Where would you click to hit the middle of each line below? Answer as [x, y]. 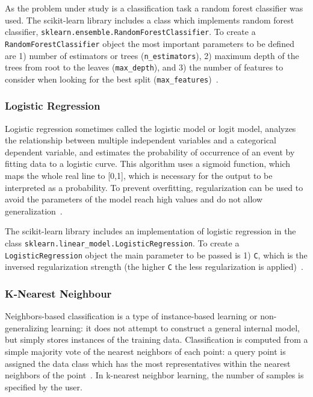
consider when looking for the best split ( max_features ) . [112, 79]
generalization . [34, 211]
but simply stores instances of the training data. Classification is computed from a [156, 339]
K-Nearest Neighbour [58, 293]
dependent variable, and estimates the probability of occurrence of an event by [150, 152]
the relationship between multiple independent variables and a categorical [141, 140]
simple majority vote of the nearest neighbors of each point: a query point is [145, 351]
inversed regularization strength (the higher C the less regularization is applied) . [154, 267]
